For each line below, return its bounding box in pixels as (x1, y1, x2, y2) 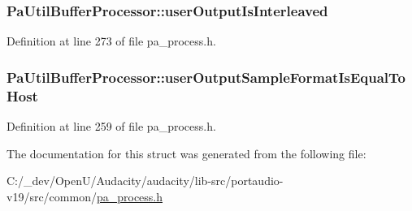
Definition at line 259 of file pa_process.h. (7, 117, 216, 134)
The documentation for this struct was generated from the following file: (7, 144, 366, 161)
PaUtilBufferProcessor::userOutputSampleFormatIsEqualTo (7, 67, 405, 87)
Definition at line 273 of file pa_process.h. (7, 32, 216, 50)
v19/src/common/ (7, 187, 97, 205)
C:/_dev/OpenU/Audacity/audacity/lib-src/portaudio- (7, 172, 284, 189)
